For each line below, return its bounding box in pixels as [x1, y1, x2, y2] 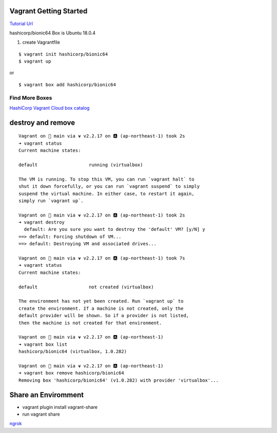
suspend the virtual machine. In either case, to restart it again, [18, 190, 194, 196]
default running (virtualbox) [18, 162, 143, 168]
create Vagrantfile [22, 39, 60, 46]
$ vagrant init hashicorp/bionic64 [18, 51, 108, 57]
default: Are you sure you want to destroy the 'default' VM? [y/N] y [24, 226, 205, 232]
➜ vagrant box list [18, 341, 68, 347]
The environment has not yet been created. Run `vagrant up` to [18, 298, 184, 304]
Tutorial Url [9, 21, 33, 27]
